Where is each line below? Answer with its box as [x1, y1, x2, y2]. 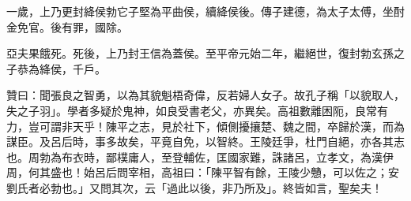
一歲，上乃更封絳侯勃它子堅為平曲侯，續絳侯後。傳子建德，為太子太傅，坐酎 [6, 3, 405, 19]
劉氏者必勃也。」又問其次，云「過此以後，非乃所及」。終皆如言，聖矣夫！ [6, 179, 383, 195]
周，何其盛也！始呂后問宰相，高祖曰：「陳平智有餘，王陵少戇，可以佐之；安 [6, 164, 399, 181]
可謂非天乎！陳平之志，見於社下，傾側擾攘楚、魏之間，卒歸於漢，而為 [39, 117, 405, 134]
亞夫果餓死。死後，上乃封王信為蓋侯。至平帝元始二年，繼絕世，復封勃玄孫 [6, 45, 394, 61]
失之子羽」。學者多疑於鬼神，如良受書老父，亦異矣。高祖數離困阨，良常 [6, 102, 377, 118]
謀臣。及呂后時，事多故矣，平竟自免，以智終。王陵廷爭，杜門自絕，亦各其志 [6, 133, 405, 150]
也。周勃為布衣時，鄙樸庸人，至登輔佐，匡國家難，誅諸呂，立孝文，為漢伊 [6, 148, 394, 165]
